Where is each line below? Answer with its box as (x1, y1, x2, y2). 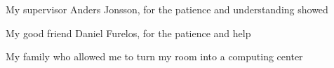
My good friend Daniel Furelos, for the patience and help (6, 25, 251, 40)
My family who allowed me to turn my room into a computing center (6, 49, 303, 64)
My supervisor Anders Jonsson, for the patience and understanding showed (6, 2, 328, 16)
